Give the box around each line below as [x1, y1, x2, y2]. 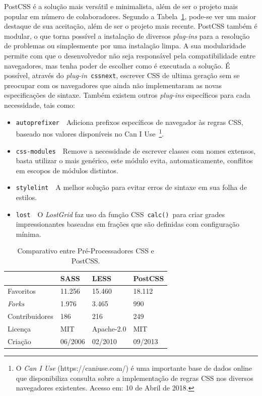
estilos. [16, 192, 37, 202]
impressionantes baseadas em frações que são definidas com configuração [16, 219, 240, 229]
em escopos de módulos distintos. [16, 165, 118, 175]
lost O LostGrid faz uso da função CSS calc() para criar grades [16, 209, 225, 219]
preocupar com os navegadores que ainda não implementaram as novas [4, 80, 222, 90]
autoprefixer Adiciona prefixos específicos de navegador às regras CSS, [16, 116, 243, 127]
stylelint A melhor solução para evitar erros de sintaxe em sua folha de [16, 182, 247, 192]
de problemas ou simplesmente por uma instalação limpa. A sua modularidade [4, 40, 246, 51]
